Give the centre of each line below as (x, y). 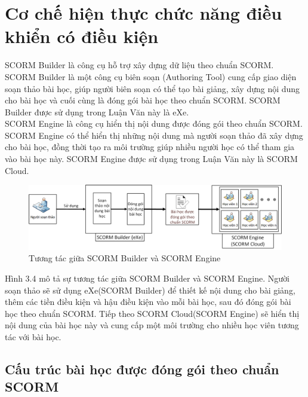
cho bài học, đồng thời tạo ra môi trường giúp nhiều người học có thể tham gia (150, 147)
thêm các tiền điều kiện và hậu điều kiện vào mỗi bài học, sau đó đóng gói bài (148, 302)
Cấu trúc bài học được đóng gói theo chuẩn (142, 369)
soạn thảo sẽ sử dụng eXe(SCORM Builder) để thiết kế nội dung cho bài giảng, (150, 290)
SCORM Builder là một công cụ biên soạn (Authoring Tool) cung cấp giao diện (151, 76)
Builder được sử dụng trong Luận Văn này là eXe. (97, 112)
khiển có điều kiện (82, 36)
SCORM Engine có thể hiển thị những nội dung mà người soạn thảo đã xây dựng (154, 135)
